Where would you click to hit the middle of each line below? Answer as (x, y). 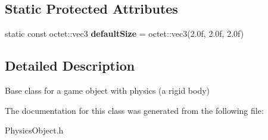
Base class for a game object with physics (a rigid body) (107, 90)
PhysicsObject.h (34, 130)
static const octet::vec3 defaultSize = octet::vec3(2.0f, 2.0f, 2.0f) (124, 34)
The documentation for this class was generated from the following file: (134, 110)
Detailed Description (70, 66)
